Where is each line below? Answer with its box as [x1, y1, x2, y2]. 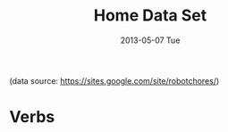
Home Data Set [93, 5, 207, 26]
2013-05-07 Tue [120, 35, 181, 45]
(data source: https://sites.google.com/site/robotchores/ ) [9, 75, 220, 86]
